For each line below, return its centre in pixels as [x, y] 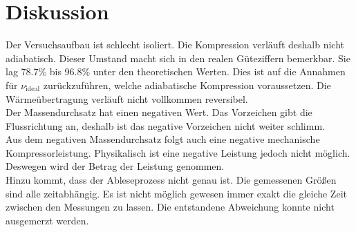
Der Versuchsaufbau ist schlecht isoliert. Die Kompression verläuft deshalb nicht [175, 45]
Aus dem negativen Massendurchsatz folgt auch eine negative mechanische [163, 139]
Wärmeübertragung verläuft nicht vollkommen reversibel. [127, 98]
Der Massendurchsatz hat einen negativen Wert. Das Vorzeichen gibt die [159, 112]
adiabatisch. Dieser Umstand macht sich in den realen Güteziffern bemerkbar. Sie [178, 58]
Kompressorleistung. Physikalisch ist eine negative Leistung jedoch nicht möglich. [178, 152]
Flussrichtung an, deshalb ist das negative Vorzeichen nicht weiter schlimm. [165, 125]
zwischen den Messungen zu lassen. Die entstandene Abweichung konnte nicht [170, 207]
